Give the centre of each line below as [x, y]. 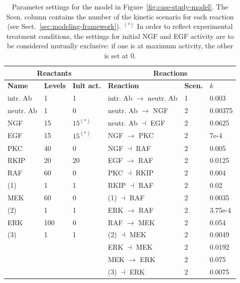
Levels [55, 85]
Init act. [87, 85]
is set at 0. [120, 55]
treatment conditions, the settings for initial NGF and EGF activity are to [120, 36]
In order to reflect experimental [185, 26]
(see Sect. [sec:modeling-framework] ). [64, 26]
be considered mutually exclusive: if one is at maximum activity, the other [120, 46]
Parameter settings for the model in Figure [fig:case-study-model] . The [120, 6]
